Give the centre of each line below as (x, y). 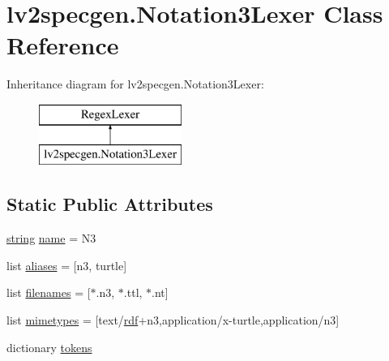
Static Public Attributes (110, 204)
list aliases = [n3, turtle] (67, 265)
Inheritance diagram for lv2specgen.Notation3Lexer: (135, 84)
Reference (63, 45)
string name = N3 (51, 238)
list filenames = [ (49, 292)
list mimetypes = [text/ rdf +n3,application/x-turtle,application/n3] (173, 320)
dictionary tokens (49, 347)
